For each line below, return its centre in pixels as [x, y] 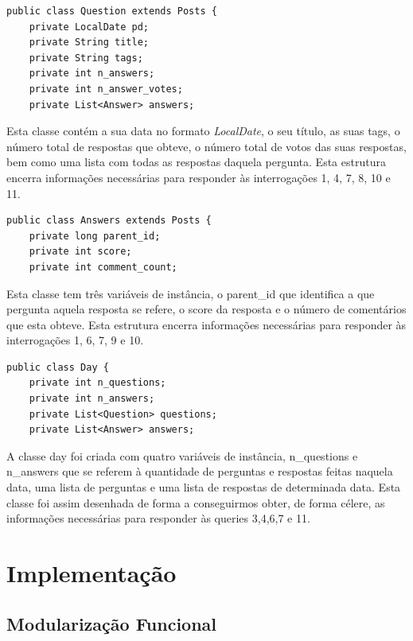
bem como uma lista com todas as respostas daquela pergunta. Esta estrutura [196, 162]
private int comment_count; [103, 267]
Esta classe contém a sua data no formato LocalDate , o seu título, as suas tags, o [203, 131]
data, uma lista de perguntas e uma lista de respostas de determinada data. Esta [204, 487]
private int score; [80, 252]
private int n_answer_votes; [106, 89]
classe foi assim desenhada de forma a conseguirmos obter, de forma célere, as [196, 502]
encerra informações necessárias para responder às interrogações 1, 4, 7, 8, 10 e [199, 177]
